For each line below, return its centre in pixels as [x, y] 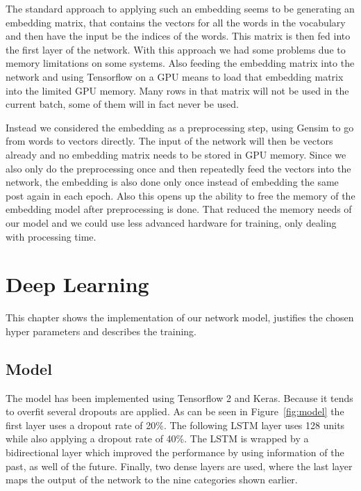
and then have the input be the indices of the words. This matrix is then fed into [178, 36]
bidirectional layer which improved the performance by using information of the [175, 452]
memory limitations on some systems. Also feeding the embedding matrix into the [180, 63]
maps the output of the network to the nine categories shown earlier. [152, 480]
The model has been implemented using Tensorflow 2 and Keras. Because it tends [179, 397]
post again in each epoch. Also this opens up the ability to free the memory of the [180, 195]
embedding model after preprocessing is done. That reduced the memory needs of [179, 209]
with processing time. [51, 236]
